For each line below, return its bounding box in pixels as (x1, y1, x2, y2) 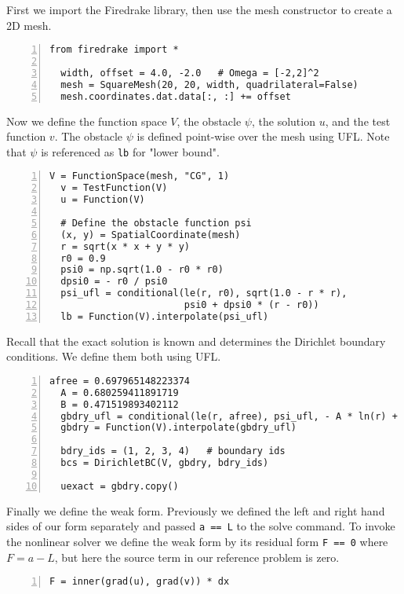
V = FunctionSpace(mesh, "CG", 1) (49, 170, 230, 182)
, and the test (325, 112, 391, 129)
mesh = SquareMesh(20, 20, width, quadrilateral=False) (60, 79, 359, 90)
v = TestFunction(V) (60, 182, 168, 194)
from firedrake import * (49, 44, 179, 56)
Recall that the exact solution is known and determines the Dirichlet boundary (6, 332, 386, 349)
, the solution (251, 112, 315, 129)
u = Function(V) (60, 194, 145, 206)
